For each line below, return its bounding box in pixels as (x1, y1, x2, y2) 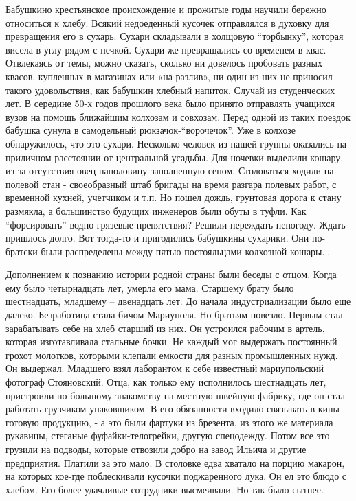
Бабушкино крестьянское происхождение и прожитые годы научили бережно (5, 2, 326, 16)
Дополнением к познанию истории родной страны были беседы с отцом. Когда (5, 267, 337, 281)
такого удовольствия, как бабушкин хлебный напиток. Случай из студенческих (5, 82, 335, 97)
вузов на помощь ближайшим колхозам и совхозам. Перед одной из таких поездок (5, 109, 351, 124)
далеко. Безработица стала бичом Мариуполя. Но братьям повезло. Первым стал (5, 307, 343, 322)
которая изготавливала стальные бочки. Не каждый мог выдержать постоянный (5, 334, 337, 349)
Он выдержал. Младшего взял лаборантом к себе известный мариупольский (5, 361, 324, 375)
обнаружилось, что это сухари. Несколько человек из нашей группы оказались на (5, 136, 347, 150)
